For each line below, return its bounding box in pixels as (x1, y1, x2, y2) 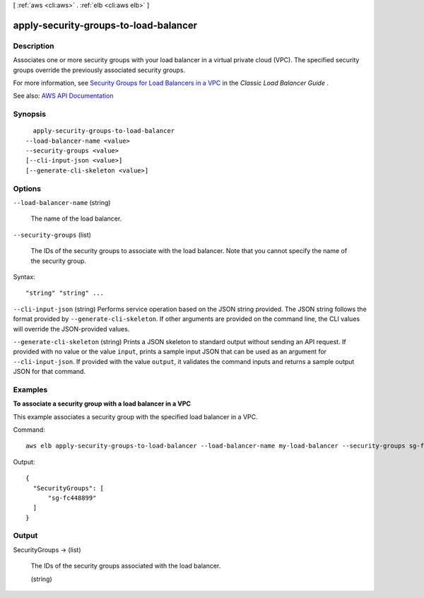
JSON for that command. (13, 368, 86, 376)
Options (13, 184, 42, 194)
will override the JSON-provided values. (13, 324, 130, 333)
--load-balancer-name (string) (13, 198, 111, 206)
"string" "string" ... (25, 289, 105, 297)
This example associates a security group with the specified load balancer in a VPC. (13, 412, 258, 421)
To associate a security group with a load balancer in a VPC (13, 399, 191, 408)
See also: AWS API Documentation (13, 92, 114, 100)
